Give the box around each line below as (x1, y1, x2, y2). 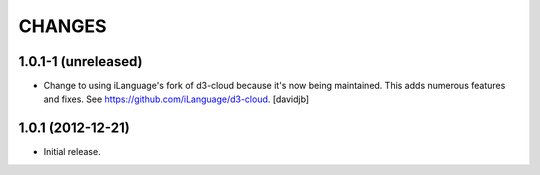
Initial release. (43, 146, 101, 158)
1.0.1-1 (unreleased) (18, 53, 144, 70)
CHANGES (18, 15, 107, 37)
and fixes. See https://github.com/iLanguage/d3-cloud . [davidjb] (43, 93, 310, 105)
